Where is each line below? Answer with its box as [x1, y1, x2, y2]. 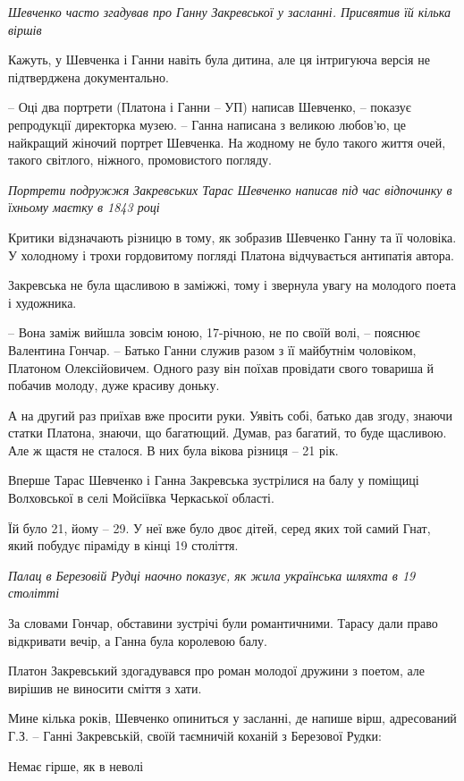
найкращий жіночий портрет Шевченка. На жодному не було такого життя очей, [8, 132, 446, 151]
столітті [8, 583, 60, 602]
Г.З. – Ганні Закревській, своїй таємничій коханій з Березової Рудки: [8, 726, 382, 744]
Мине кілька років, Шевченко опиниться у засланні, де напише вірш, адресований [8, 709, 457, 727]
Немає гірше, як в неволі [8, 756, 144, 775]
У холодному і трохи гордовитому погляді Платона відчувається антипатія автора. [8, 245, 454, 264]
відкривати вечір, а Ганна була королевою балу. [8, 631, 267, 649]
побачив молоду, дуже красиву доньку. [8, 376, 220, 395]
